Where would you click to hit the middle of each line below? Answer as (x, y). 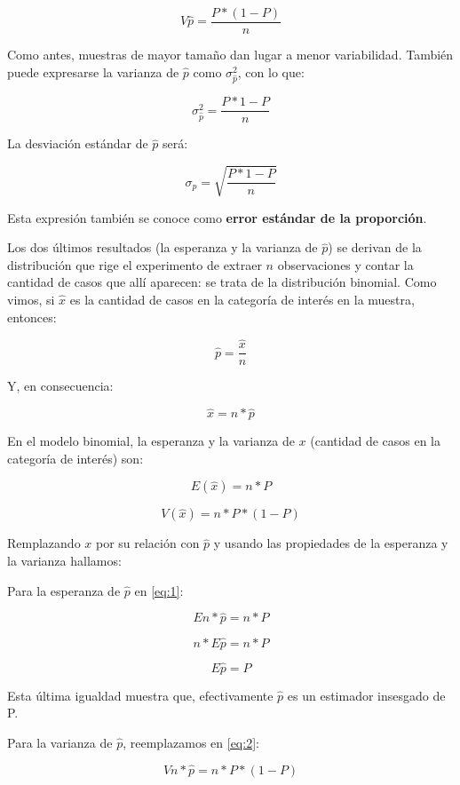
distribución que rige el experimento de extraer (135, 264)
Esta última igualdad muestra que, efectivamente (140, 695)
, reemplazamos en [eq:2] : (191, 743)
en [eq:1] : (159, 590)
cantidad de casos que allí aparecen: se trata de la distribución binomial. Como (222, 282)
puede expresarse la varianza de (93, 71)
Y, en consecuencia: (60, 386)
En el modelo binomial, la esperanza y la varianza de (151, 441)
